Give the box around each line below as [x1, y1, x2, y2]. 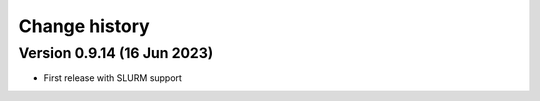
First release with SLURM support [43, 72, 182, 84]
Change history [18, 15, 150, 37]
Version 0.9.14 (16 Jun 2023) [18, 44, 214, 62]
